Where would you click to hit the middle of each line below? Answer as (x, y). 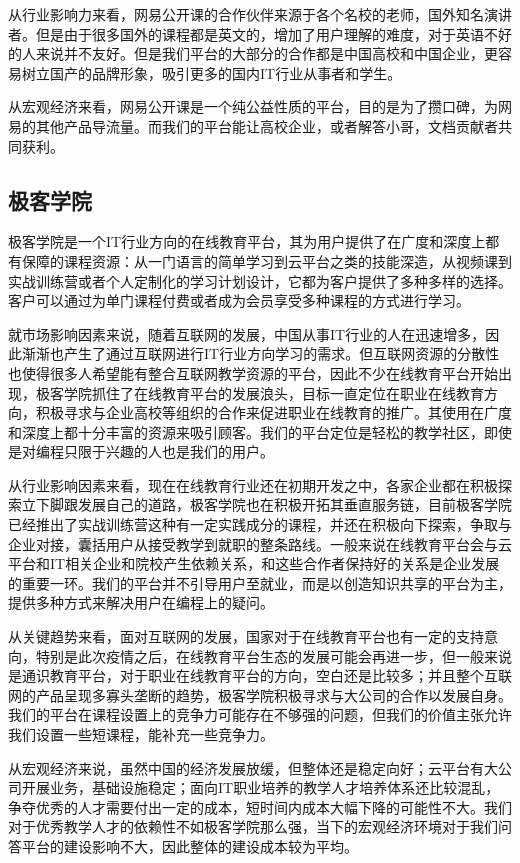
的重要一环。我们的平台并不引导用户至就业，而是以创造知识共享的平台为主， (260, 582)
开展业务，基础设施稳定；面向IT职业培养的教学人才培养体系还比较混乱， (260, 787)
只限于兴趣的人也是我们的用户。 (168, 451)
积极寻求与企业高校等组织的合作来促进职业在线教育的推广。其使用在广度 (273, 412)
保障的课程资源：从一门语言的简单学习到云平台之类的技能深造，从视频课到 (266, 260)
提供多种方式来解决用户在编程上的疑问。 (141, 602)
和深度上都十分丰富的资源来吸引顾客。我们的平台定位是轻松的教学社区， (246, 431)
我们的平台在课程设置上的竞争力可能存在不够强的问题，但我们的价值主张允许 (260, 714)
